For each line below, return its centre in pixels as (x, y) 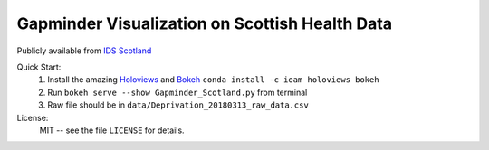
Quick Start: (39, 67)
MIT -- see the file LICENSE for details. (112, 130)
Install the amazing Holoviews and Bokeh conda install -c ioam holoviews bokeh (213, 80)
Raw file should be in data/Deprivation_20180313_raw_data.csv (178, 105)
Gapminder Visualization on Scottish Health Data (205, 23)
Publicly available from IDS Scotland (84, 51)
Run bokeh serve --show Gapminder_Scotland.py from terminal (177, 92)
